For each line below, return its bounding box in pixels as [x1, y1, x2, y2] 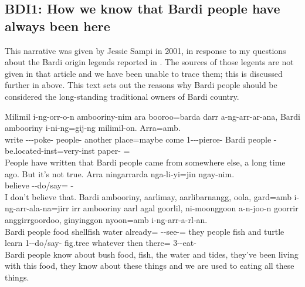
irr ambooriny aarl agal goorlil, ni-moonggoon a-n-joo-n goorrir [72, 202, 299, 214]
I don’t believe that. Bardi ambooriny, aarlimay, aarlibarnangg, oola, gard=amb [5, 190, 292, 202]
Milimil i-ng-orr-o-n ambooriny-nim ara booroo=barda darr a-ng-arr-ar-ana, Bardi [5, 110, 300, 122]
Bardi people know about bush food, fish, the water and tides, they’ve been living [5, 248, 299, 260]
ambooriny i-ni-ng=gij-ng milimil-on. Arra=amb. [5, 121, 181, 134]
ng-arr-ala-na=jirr [5, 202, 69, 214]
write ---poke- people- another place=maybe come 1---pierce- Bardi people [5, 133, 272, 145]
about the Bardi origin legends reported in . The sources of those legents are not [5, 56, 294, 68]
